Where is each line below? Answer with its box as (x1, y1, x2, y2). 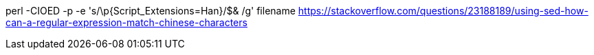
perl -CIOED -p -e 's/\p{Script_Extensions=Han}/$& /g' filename (5, 5, 296, 16)
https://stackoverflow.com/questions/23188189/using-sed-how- (298, 5, 588, 16)
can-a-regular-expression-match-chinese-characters (5, 16, 247, 28)
